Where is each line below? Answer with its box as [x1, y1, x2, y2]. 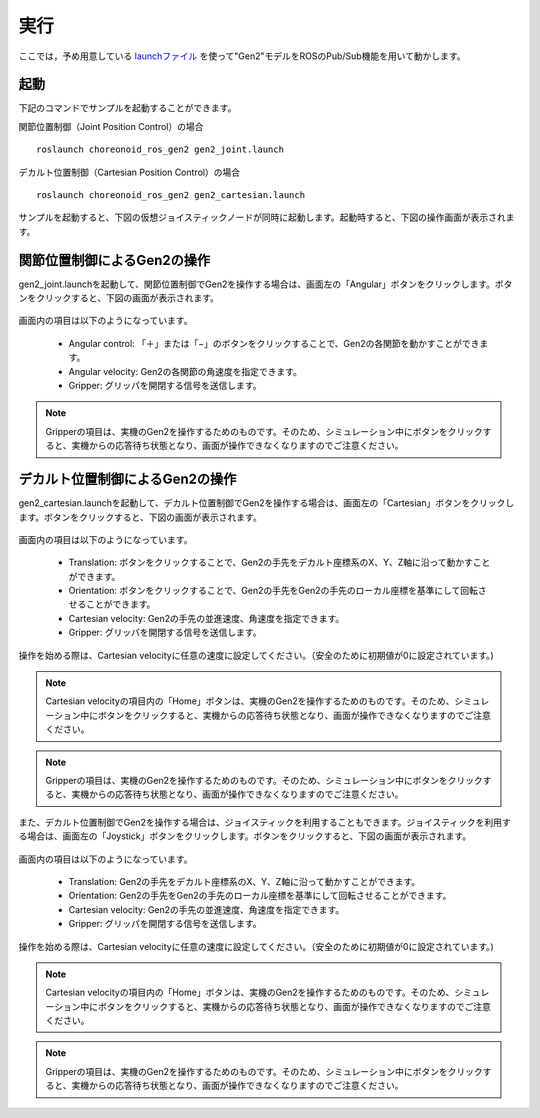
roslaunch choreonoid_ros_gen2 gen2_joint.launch [36, 144, 285, 155]
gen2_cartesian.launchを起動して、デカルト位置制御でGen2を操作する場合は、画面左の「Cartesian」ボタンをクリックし [18, 497, 515, 509]
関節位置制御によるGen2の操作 [18, 251, 210, 269]
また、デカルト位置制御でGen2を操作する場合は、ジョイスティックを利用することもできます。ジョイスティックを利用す [18, 816, 511, 828]
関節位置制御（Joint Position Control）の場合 [18, 120, 204, 132]
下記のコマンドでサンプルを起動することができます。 [18, 102, 237, 114]
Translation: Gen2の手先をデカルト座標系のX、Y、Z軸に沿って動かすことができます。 [68, 875, 421, 887]
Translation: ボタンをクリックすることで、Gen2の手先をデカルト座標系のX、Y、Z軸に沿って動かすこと [68, 556, 491, 569]
